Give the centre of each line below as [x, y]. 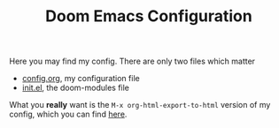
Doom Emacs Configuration [149, 16]
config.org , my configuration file [81, 79]
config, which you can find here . [68, 114]
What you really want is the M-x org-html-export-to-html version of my [140, 105]
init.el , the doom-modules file [76, 88]
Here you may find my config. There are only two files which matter [132, 61]
